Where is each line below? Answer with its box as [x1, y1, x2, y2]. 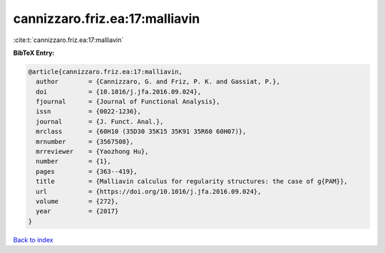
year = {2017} [36, 207, 119, 215]
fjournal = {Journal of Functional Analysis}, [36, 98, 220, 106]
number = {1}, [36, 158, 112, 165]
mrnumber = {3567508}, [36, 138, 134, 145]
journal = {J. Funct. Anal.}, [36, 118, 164, 125]
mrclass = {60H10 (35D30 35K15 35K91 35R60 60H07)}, [36, 128, 247, 135]
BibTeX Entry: [13, 48, 55, 57]
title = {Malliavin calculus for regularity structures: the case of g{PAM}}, [36, 177, 349, 185]
